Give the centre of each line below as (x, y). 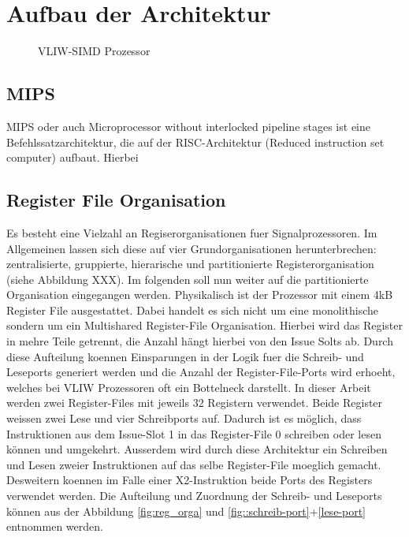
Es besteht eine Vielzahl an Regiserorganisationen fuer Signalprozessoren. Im (192, 232)
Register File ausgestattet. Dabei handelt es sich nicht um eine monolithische (192, 310)
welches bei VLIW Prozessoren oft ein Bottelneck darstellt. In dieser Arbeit (189, 387)
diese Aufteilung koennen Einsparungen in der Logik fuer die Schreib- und (185, 356)
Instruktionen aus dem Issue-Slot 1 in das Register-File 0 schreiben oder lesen (194, 433)
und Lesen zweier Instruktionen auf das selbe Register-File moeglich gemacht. (194, 464)
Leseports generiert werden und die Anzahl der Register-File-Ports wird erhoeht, (201, 372)
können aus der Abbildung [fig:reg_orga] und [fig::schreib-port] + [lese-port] (186, 511)
